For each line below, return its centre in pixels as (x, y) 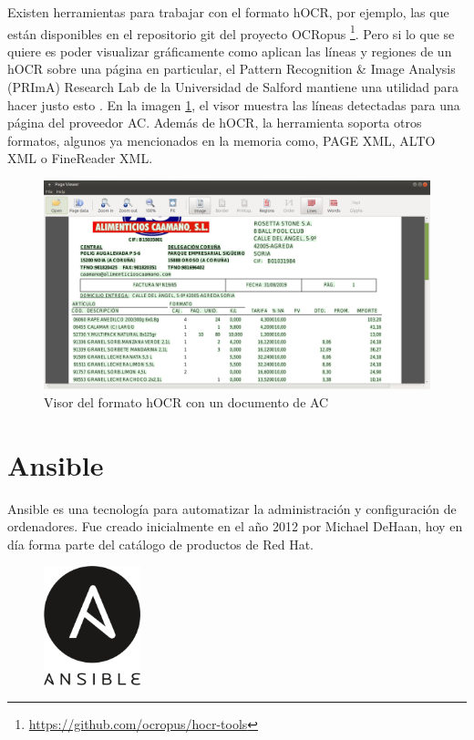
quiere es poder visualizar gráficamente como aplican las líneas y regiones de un (230, 51)
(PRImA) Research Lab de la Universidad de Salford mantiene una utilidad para (233, 87)
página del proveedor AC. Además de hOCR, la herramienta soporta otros (215, 123)
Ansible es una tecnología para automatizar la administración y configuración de (232, 508)
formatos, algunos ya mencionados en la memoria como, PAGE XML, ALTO (222, 140)
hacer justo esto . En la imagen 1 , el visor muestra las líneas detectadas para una (234, 104)
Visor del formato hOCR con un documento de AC (186, 401)
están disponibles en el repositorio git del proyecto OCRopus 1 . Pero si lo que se (231, 32)
